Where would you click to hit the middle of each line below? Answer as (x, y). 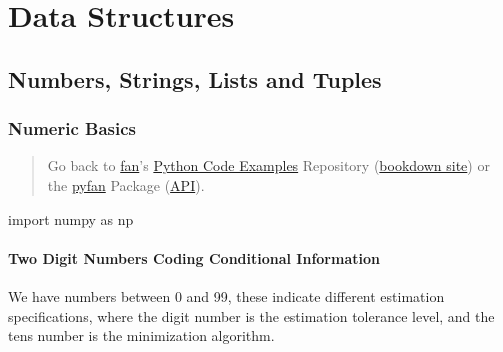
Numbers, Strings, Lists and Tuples (195, 78)
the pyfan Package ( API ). (126, 184)
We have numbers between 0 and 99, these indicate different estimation (226, 295)
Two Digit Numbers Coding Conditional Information (194, 257)
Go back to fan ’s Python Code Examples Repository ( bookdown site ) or (268, 165)
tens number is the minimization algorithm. (141, 335)
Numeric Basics (72, 128)
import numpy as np (71, 218)
